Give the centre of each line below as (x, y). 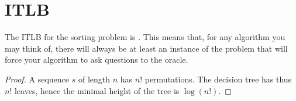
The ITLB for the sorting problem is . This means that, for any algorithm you (145, 37)
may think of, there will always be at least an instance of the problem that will (146, 48)
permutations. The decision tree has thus (218, 79)
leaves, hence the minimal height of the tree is (97, 90)
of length (94, 79)
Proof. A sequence (37, 79)
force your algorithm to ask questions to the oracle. (97, 59)
